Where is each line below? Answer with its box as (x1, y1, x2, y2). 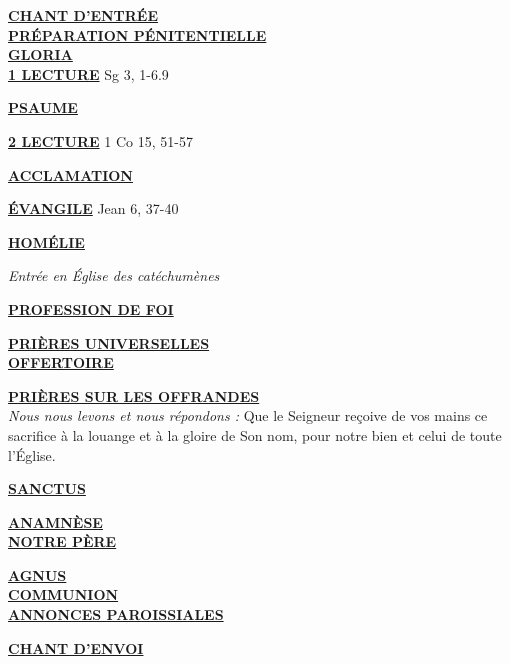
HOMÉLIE (8, 231, 85, 252)
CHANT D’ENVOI (8, 637, 144, 658)
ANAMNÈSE (8, 511, 103, 532)
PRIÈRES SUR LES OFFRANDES (8, 385, 260, 406)
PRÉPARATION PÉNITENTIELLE (8, 24, 267, 45)
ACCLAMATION (8, 164, 133, 185)
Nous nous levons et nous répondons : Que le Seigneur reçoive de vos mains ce (8, 405, 488, 426)
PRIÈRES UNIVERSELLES (8, 332, 210, 353)
